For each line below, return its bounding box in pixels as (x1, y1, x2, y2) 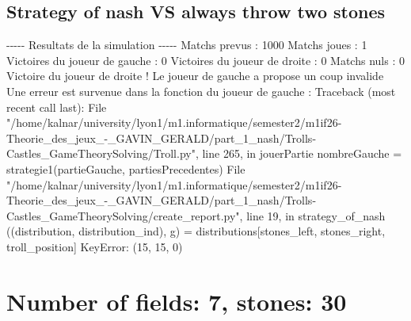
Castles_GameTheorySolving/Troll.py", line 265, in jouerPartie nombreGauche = (6, 145, 402, 162)
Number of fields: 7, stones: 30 (6, 285, 347, 317)
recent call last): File (6, 98, 107, 115)
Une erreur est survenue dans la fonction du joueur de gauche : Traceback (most (6, 82, 396, 99)
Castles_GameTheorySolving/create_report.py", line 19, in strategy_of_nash (6, 207, 386, 224)
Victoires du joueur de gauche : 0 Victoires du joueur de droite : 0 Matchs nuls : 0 (6, 52, 405, 68)
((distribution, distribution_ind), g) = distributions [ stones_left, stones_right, (6, 223, 386, 239)
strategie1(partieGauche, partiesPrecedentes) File (6, 160, 245, 177)
